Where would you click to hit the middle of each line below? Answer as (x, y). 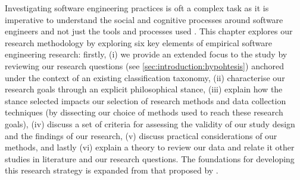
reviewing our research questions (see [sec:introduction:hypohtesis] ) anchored (145, 65)
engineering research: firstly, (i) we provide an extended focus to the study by (146, 54)
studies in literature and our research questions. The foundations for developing (150, 158)
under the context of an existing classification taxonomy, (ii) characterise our (145, 77)
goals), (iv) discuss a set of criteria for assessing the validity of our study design (150, 123)
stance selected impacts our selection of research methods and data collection (146, 100)
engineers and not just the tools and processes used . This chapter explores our (149, 31)
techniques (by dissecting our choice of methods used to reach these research (144, 112)
